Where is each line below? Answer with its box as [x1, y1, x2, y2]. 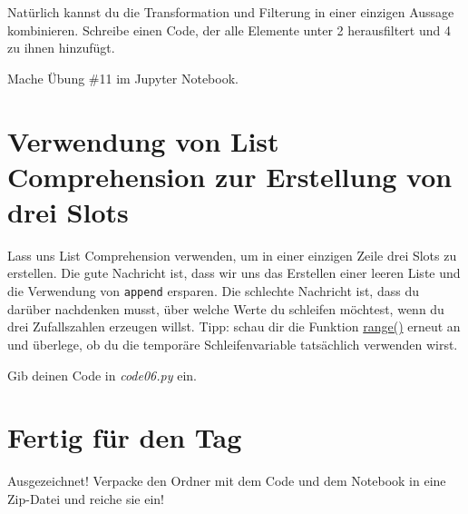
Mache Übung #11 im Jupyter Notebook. [7, 68, 239, 87]
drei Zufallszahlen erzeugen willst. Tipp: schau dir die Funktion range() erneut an [7, 317, 461, 336]
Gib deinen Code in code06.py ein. [7, 365, 197, 384]
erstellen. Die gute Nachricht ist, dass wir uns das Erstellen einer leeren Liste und [7, 263, 461, 282]
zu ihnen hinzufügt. [7, 38, 115, 57]
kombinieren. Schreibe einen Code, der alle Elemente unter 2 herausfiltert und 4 [7, 20, 451, 39]
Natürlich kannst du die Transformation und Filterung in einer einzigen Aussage [7, 3, 454, 21]
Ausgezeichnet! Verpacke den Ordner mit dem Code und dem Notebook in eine [7, 471, 446, 490]
